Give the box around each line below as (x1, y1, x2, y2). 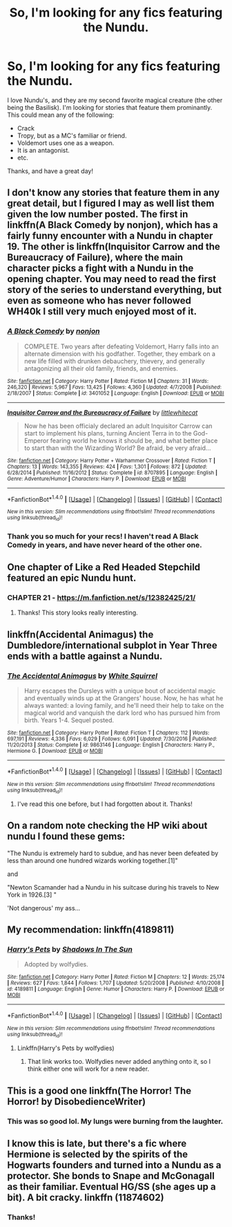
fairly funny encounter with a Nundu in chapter (7, 230, 213, 242)
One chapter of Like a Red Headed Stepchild (7, 561, 201, 573)
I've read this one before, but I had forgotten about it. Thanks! (17, 800, 193, 808)
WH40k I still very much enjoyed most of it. (7, 306, 197, 317)
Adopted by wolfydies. (23, 960, 88, 968)
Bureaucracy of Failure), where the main (7, 252, 184, 263)
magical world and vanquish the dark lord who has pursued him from (23, 709, 221, 717)
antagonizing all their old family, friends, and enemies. (23, 364, 178, 373)
